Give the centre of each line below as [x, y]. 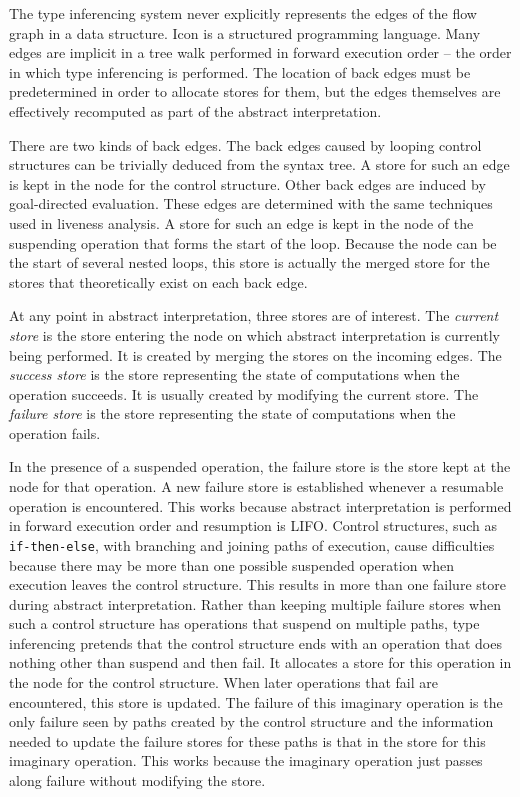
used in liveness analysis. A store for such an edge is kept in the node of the [241, 222]
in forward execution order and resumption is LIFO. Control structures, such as [253, 525]
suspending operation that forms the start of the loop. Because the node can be [253, 242]
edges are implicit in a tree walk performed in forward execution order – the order [260, 52]
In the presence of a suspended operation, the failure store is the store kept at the [260, 466]
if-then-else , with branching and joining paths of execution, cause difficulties [252, 544]
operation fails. [55, 432]
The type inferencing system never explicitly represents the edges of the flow [243, 13]
